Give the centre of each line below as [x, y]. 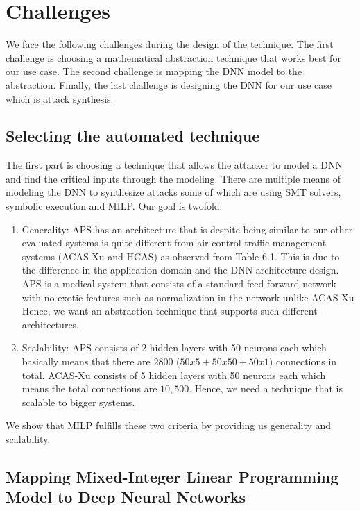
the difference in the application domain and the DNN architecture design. [180, 270]
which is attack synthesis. [60, 98]
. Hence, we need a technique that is [266, 388]
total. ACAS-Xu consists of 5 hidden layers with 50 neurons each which [174, 375]
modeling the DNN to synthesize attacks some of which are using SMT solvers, [173, 192]
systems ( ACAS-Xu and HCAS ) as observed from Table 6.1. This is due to [181, 256]
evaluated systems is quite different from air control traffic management [174, 243]
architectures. [51, 324]
